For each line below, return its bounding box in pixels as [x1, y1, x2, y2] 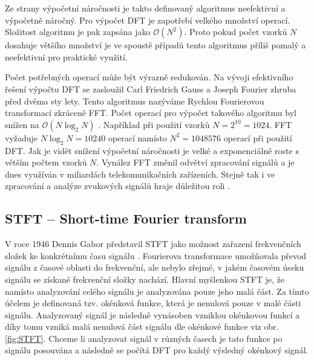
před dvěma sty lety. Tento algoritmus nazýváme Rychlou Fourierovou [5, 94, 264, 107]
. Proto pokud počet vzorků [184, 25, 287, 38]
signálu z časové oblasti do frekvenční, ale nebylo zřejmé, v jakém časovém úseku [5, 261, 304, 274]
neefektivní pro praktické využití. [5, 50, 128, 63]
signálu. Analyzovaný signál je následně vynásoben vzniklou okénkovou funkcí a [5, 308, 300, 321]
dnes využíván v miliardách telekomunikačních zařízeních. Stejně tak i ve [5, 167, 275, 180]
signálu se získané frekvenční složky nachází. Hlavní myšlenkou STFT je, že [5, 272, 285, 285]
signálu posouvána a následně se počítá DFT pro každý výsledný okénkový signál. [5, 344, 309, 356]
